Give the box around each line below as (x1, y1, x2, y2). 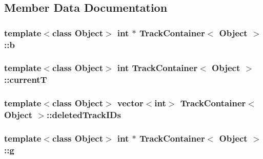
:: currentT (4, 73, 47, 86)
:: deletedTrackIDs (47, 108, 121, 121)
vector (117, 97, 144, 109)
